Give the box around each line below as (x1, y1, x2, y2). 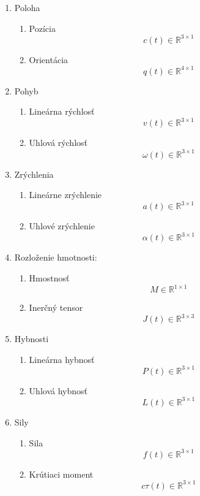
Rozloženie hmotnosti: (14, 251, 97, 264)
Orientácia (29, 53, 69, 66)
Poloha (14, 1, 40, 13)
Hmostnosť (29, 271, 70, 284)
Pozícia (29, 21, 56, 34)
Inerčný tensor (29, 301, 83, 314)
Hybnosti (14, 332, 49, 345)
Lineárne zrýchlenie (29, 188, 102, 201)
